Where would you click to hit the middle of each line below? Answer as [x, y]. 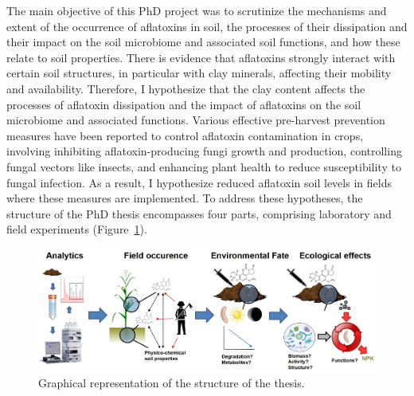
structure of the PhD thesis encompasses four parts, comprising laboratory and [199, 213]
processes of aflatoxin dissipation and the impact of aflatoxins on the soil [184, 104]
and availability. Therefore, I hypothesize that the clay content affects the [186, 88]
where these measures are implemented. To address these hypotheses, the [185, 198]
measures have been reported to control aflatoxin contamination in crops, [185, 135]
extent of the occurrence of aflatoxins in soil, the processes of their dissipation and [207, 26]
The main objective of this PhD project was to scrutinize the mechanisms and [197, 10]
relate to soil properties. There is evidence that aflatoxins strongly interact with [201, 57]
